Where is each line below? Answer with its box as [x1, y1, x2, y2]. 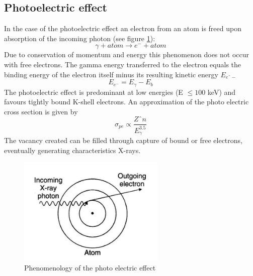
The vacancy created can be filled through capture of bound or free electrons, [4, 135, 242, 146]
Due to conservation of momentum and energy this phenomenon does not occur [4, 49, 249, 60]
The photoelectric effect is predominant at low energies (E [4, 86, 183, 97]
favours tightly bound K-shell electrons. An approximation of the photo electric [4, 96, 249, 107]
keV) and [207, 86, 236, 97]
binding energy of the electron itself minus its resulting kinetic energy [4, 69, 218, 79]
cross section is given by [4, 106, 78, 116]
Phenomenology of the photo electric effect [24, 262, 156, 272]
